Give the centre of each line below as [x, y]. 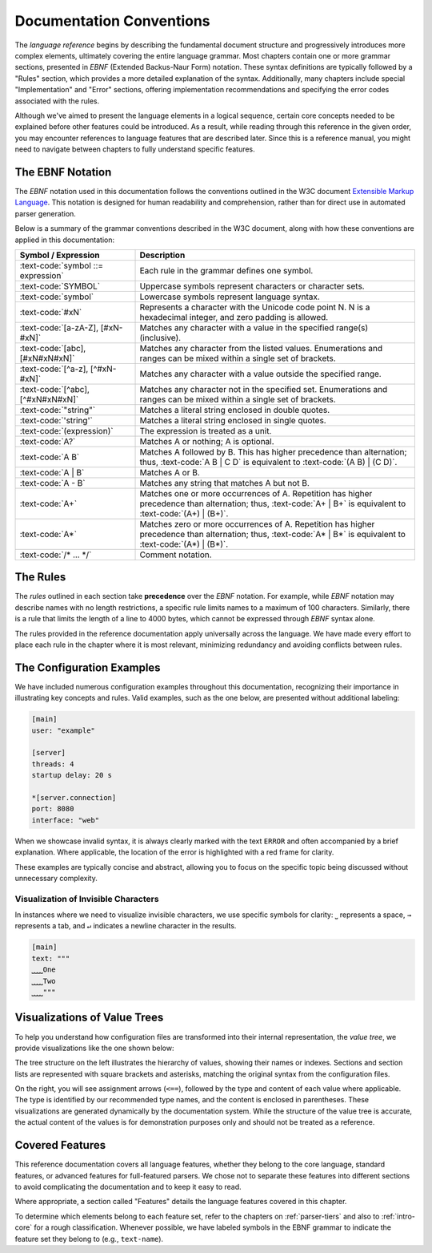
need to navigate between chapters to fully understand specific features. [135, 149]
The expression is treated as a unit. [206, 430]
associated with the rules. [57, 101]
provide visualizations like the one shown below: [94, 1048]
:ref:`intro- [398, 1216]
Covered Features [60, 1145]
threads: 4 [53, 764]
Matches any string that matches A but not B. [224, 483]
